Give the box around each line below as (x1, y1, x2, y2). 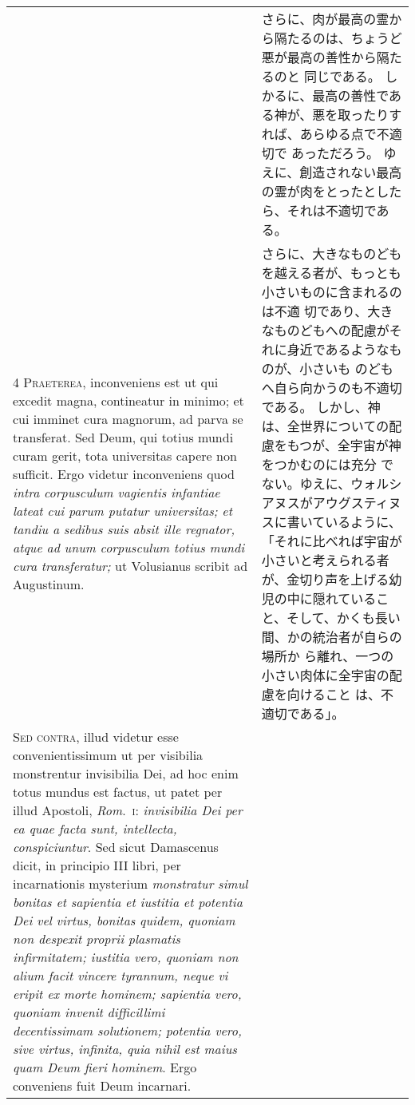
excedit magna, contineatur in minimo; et (13, 391, 244, 410)
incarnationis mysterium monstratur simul (13, 874, 248, 893)
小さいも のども (299, 359, 393, 378)
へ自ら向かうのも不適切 (261, 378, 402, 397)
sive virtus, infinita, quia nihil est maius (13, 1040, 237, 1058)
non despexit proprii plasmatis (13, 929, 180, 948)
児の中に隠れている (261, 589, 377, 608)
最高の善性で (312, 86, 389, 105)
